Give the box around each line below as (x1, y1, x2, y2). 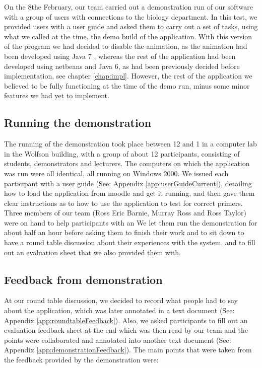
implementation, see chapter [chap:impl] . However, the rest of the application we (4, 70, 252, 81)
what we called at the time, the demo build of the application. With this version (4, 31, 252, 41)
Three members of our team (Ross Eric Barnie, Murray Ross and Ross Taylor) (4, 207, 246, 218)
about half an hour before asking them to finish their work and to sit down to (4, 227, 244, 238)
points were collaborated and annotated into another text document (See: (4, 334, 231, 345)
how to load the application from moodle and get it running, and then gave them (4, 188, 255, 198)
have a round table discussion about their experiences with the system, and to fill (4, 237, 255, 248)
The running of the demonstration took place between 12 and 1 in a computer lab (4, 138, 257, 149)
